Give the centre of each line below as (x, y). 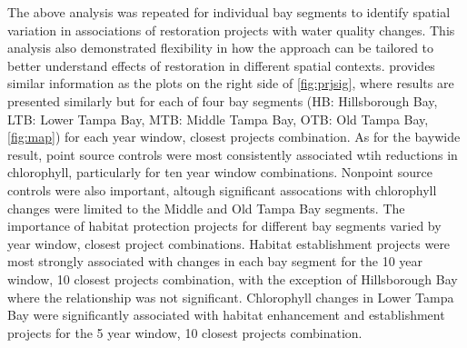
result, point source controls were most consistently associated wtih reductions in (233, 154)
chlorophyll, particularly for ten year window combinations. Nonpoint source (220, 172)
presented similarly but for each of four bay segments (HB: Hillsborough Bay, (223, 100)
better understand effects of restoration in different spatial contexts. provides (221, 65)
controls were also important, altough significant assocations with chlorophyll (222, 189)
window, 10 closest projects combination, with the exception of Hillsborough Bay (233, 278)
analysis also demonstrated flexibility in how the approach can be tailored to (221, 48)
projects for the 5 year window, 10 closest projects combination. (185, 332)
